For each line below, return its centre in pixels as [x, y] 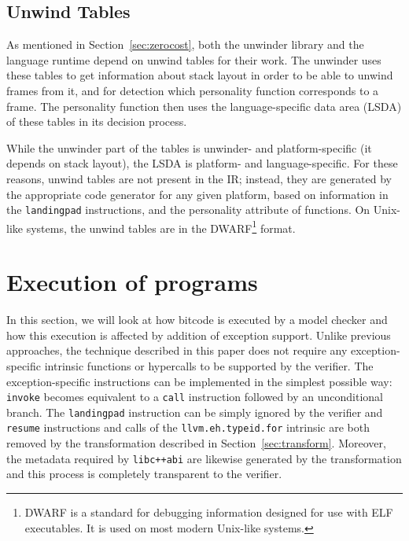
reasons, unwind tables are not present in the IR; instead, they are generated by [199, 178]
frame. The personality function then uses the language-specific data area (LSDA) [204, 106]
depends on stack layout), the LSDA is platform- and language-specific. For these [202, 163]
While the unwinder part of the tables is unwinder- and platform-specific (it [189, 147]
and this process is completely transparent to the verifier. [144, 474]
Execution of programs [132, 282]
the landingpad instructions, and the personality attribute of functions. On [188, 210]
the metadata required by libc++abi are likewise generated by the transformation [204, 458]
